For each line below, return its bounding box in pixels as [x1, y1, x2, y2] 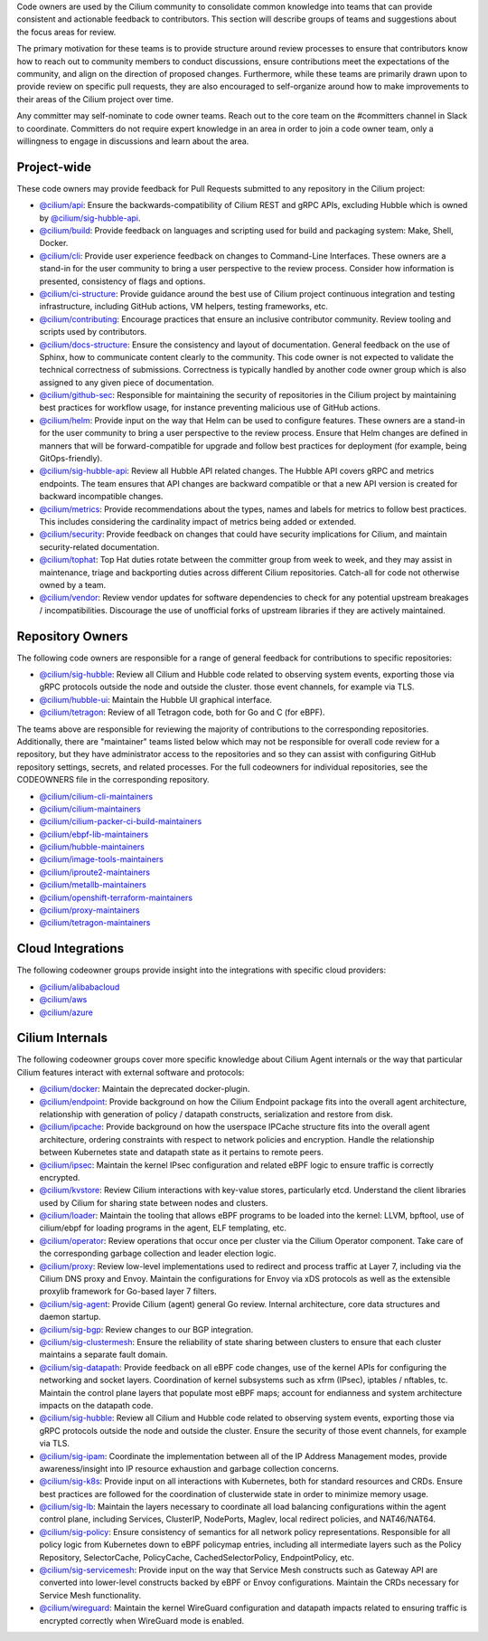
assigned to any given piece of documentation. [39, 376, 214, 388]
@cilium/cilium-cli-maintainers [39, 791, 154, 802]
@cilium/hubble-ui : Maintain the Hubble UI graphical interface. [39, 694, 273, 705]
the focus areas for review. [16, 26, 117, 37]
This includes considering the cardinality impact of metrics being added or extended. [39, 516, 357, 526]
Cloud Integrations [16, 941, 125, 956]
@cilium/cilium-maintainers [39, 803, 142, 814]
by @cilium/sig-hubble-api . [39, 213, 141, 223]
